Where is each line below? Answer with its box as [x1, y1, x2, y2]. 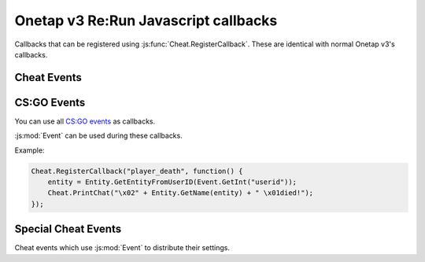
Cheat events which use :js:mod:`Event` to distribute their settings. [14, 243, 230, 253]
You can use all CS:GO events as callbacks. [14, 116, 156, 126]
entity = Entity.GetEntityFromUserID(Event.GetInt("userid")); [47, 178, 297, 186]
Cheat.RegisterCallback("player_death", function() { [31, 166, 243, 175]
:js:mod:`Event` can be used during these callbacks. [14, 131, 183, 141]
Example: [14, 146, 45, 155]
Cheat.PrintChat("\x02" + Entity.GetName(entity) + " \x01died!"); [47, 189, 314, 197]
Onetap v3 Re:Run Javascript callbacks [14, 12, 278, 29]
